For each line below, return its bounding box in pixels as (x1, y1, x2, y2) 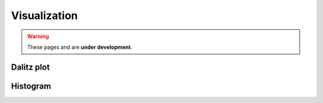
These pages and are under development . (27, 43, 133, 51)
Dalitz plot (11, 62, 50, 72)
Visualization (11, 9, 78, 22)
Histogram (11, 81, 51, 91)
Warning (27, 33, 49, 40)
